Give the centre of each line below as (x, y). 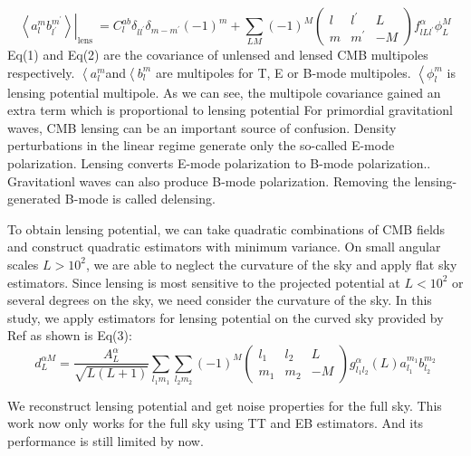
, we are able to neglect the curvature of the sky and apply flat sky (271, 264)
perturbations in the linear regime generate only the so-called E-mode (201, 145)
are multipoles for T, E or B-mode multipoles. (283, 72)
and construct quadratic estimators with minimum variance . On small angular (224, 247)
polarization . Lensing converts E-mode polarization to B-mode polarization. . (219, 162)
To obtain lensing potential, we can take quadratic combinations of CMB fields (226, 228)
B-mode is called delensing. (140, 199)
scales (23, 264)
